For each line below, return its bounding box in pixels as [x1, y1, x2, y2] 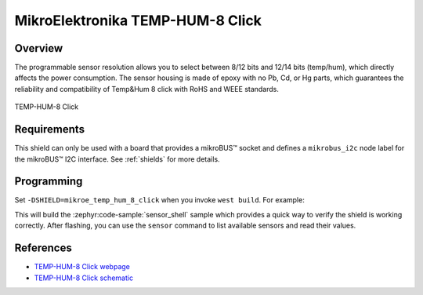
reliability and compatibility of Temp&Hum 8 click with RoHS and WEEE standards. [14, 84, 280, 93]
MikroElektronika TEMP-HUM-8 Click [14, 12, 262, 29]
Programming [14, 175, 83, 188]
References [14, 242, 72, 255]
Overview [14, 42, 63, 55]
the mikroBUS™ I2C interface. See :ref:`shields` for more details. [14, 154, 220, 164]
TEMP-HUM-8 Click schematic [34, 273, 133, 282]
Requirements [14, 122, 85, 137]
